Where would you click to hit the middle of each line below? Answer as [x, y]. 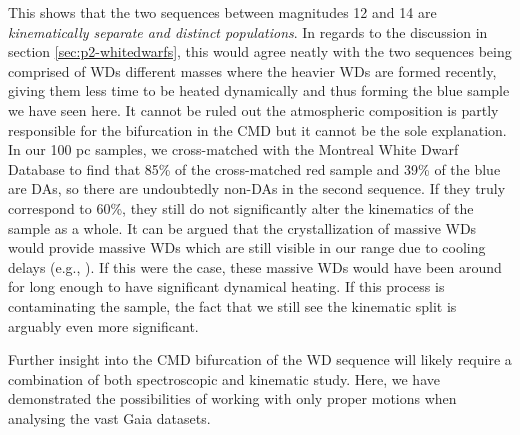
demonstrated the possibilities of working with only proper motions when [232, 398]
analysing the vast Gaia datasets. [109, 417]
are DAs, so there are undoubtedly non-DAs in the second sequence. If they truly [257, 188]
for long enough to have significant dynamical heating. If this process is [226, 286]
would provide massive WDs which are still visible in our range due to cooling [247, 247]
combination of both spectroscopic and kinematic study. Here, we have [224, 378]
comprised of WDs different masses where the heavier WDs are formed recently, [252, 70]
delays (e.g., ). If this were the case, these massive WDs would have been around [255, 266]
